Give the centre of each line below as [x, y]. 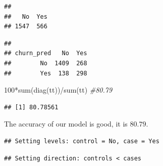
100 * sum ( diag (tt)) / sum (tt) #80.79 [58, 90]
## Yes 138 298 [46, 73]
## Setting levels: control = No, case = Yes [82, 141]
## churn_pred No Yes [46, 53]
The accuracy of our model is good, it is [66, 124]
